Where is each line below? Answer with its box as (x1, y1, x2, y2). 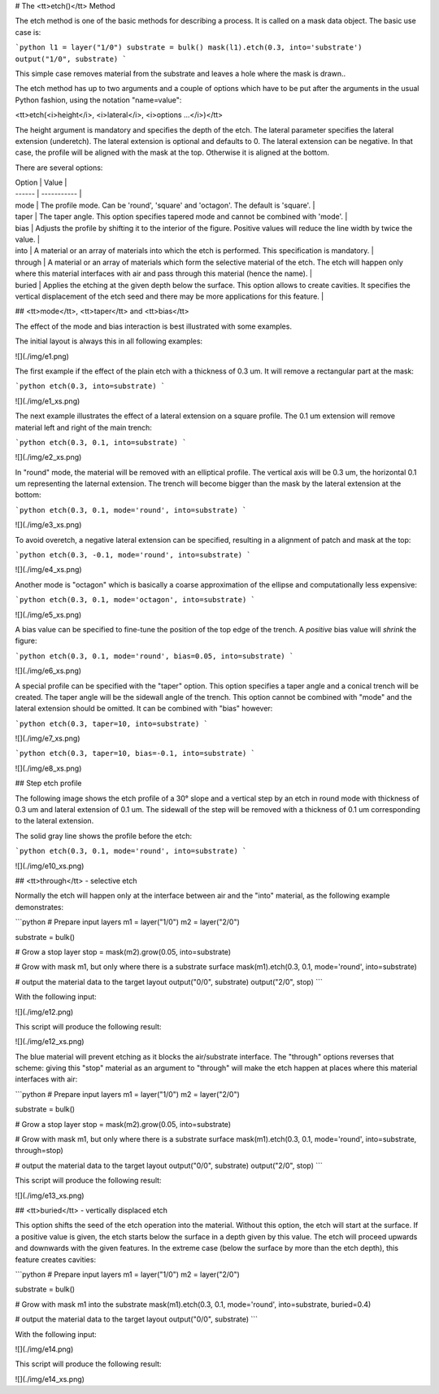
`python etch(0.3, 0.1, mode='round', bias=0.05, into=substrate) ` (15, 651, 294, 661)
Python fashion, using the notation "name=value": (15, 94, 182, 105)
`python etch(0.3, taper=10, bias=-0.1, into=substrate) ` (15, 749, 256, 758)
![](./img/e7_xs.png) (15, 733, 80, 744)
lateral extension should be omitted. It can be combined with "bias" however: (15, 704, 273, 714)
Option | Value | (15, 177, 67, 187)
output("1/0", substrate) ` (15, 54, 128, 63)
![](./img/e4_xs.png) (15, 565, 82, 575)
